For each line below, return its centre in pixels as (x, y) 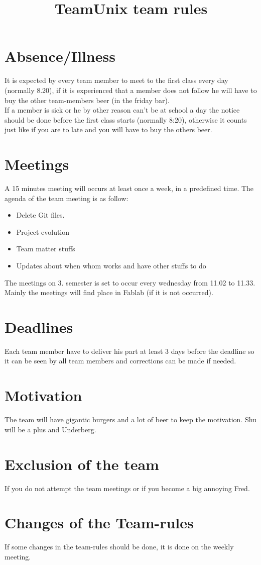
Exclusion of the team (82, 464)
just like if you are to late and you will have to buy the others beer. (108, 129)
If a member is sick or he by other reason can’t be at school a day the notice (122, 110)
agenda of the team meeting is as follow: (67, 198)
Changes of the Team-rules (99, 523)
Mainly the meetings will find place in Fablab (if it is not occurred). (109, 292)
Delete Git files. (40, 215)
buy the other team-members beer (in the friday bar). (87, 100)
